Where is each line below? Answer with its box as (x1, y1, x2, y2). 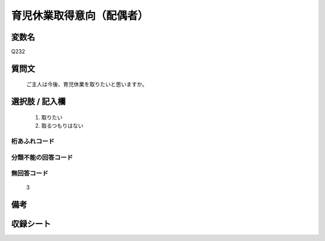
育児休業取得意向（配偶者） (11, 9, 149, 22)
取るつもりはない (41, 122, 84, 130)
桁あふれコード (11, 137, 55, 146)
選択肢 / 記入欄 (11, 96, 66, 107)
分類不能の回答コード (11, 153, 73, 161)
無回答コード (11, 169, 49, 178)
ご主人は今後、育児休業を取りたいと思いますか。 (26, 81, 147, 88)
